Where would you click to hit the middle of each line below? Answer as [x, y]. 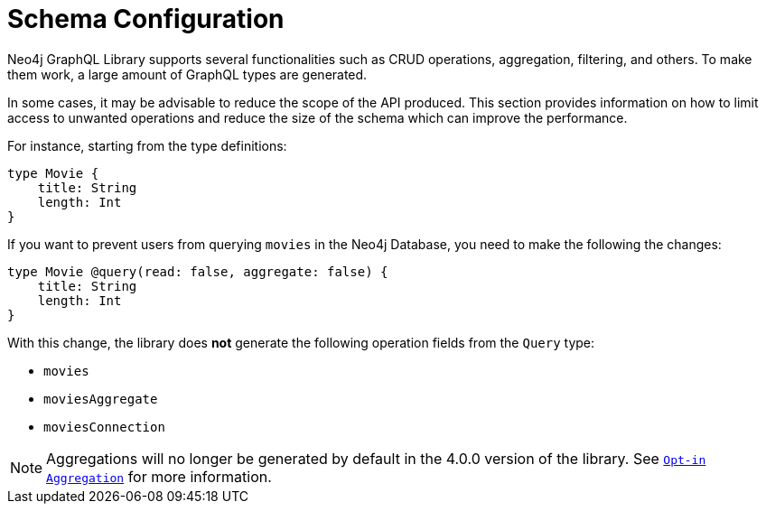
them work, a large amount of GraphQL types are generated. [187, 74]
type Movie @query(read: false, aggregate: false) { [198, 271]
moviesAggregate [101, 399]
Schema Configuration [146, 19]
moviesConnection [104, 427]
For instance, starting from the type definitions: [147, 145]
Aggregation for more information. [159, 476]
